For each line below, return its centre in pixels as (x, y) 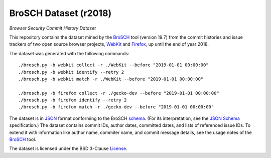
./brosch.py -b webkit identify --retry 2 (71, 72)
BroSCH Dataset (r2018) (60, 13)
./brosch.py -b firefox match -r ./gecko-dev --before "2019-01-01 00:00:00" (116, 107)
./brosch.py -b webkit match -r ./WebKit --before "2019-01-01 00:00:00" (111, 79)
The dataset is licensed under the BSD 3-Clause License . (68, 148)
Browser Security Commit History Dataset (53, 28)
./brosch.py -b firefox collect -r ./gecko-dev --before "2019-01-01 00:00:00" (119, 93)
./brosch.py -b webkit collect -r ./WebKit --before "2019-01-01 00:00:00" (113, 65)
